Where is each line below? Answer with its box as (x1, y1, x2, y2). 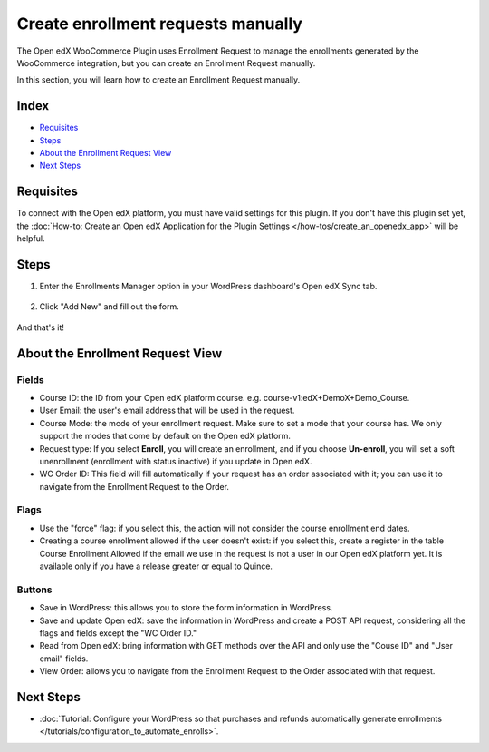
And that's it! (16, 322, 65, 333)
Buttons (16, 583, 53, 596)
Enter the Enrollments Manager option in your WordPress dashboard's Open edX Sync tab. (39, 281, 378, 291)
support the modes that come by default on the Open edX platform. (39, 431, 292, 442)
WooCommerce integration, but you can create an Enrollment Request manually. (16, 57, 316, 68)
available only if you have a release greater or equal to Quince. (39, 561, 273, 571)
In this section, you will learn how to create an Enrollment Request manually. (16, 74, 301, 85)
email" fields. (39, 653, 89, 664)
